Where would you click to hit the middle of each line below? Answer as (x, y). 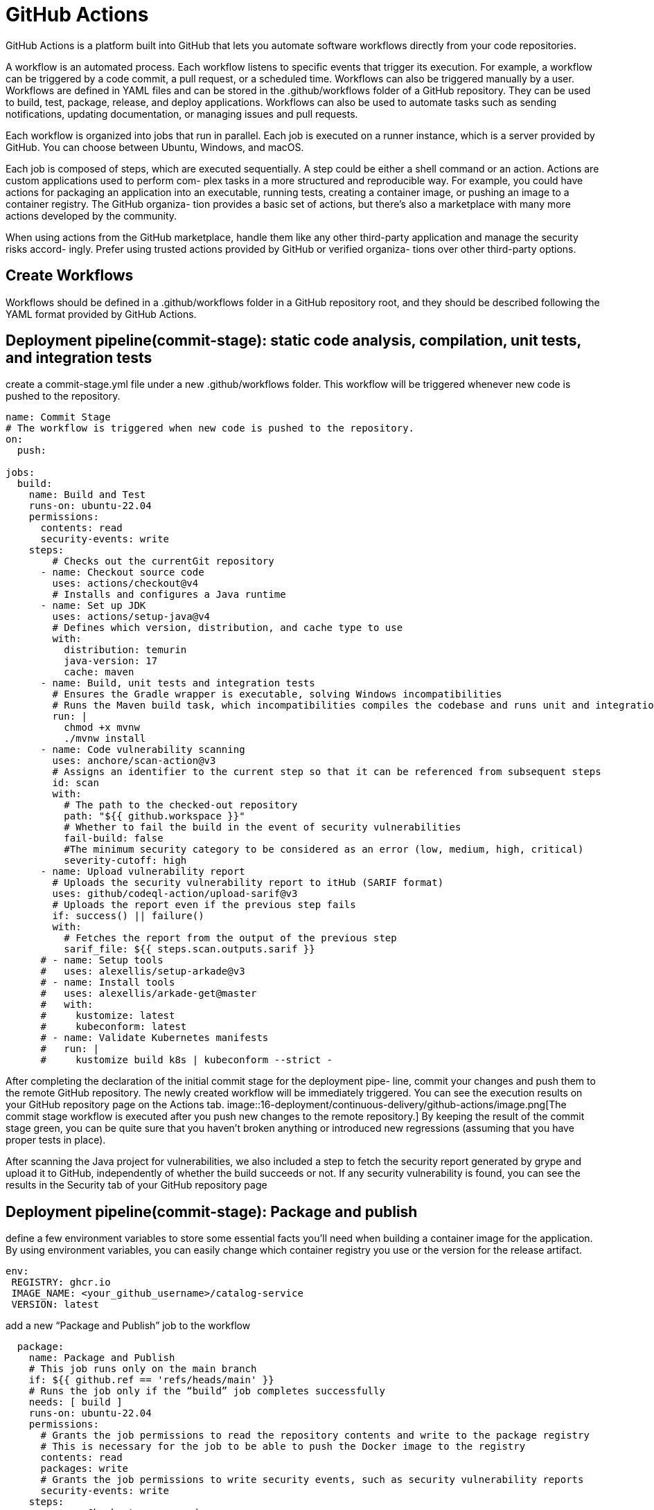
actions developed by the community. (91, 215)
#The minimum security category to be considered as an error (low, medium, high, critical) (324, 850)
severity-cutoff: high (125, 861)
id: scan (76, 783)
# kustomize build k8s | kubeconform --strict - (187, 1060)
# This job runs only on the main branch (143, 1369)
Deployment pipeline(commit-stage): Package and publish (212, 1211)
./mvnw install (105, 739)
